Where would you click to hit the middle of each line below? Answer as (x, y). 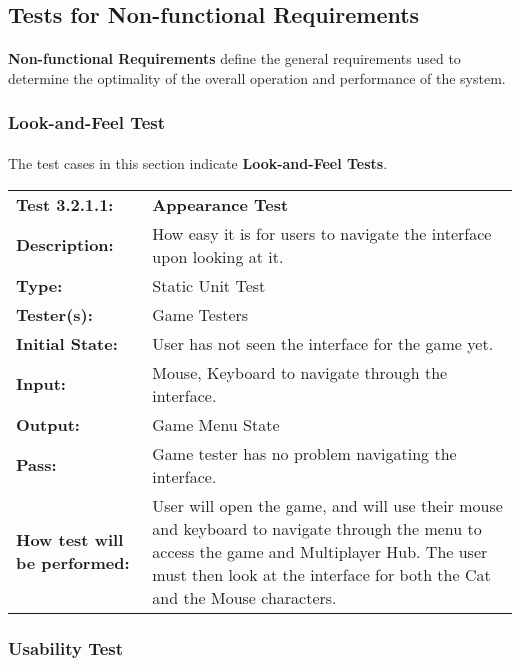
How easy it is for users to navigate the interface (322, 233)
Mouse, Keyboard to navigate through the (300, 372)
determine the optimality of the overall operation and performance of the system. (257, 77)
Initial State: (67, 343)
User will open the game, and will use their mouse (327, 505)
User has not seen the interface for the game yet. (323, 343)
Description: (65, 245)
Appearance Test (220, 204)
